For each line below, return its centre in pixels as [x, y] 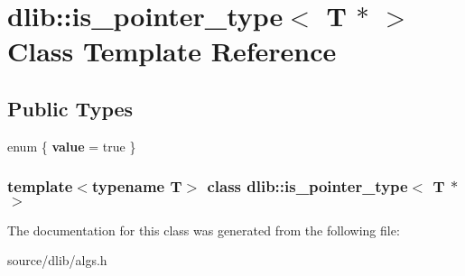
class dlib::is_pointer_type [307, 186]
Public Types [70, 108]
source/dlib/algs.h [57, 260]
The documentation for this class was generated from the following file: [204, 230]
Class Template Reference [172, 51]
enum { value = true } [72, 146]
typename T [137, 186]
